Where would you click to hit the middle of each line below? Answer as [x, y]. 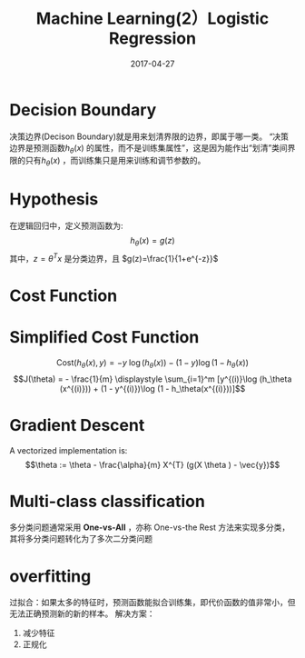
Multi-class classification [108, 501]
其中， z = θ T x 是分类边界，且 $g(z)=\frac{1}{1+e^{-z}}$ [114, 258]
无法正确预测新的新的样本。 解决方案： [82, 613]
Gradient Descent [77, 425]
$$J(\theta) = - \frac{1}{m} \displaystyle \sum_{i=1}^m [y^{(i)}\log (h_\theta [152, 379]
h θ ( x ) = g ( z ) [152, 242]
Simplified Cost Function [104, 338]
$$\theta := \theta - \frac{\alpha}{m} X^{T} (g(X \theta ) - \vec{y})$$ [152, 464]
